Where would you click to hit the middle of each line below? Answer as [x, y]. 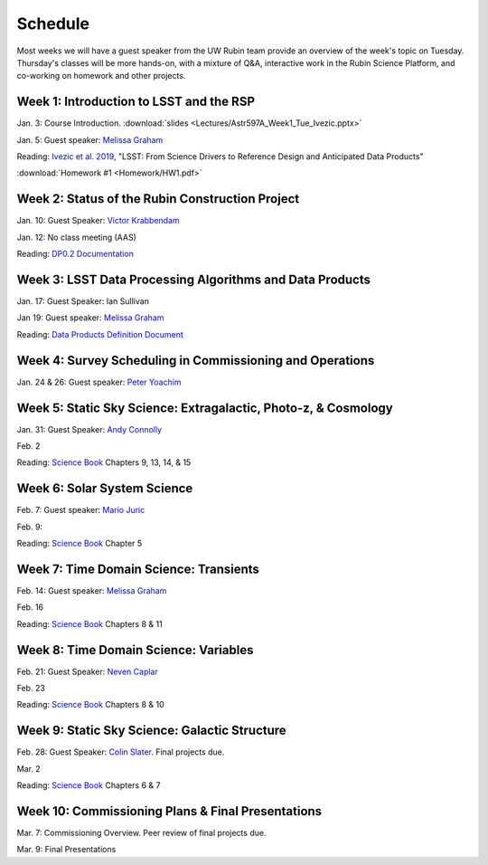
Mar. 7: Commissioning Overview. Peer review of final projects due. [141, 833]
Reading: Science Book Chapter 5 [80, 544]
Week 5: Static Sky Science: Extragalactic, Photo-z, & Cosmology [205, 408]
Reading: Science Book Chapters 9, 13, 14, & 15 [104, 462]
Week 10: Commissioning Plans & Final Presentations [169, 811]
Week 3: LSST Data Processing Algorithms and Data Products [193, 279]
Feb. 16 [30, 607]
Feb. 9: [30, 527]
